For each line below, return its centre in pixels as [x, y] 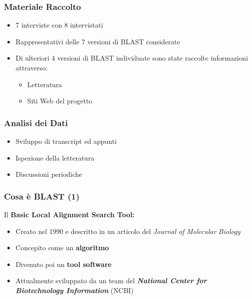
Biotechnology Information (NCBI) [75, 290]
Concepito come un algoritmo [62, 248]
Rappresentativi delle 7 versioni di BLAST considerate [98, 41]
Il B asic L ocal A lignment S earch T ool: [69, 214]
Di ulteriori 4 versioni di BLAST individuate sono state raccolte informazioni [132, 58]
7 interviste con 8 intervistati [59, 25]
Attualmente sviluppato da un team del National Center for [111, 281]
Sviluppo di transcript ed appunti [66, 141]
